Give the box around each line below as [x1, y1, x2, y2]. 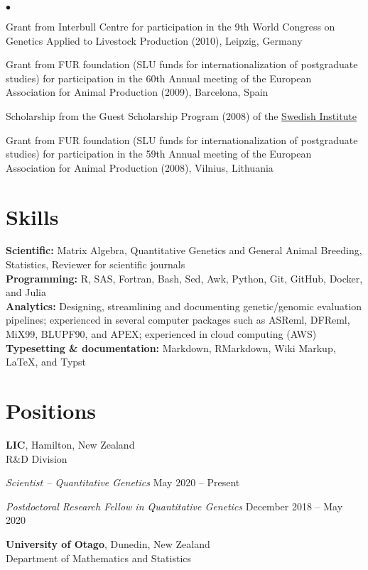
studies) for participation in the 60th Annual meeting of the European [6, 70, 312, 85]
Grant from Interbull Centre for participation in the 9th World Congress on [6, 19, 335, 33]
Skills [6, 202, 59, 231]
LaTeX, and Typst [6, 354, 87, 369]
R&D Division [6, 451, 67, 466]
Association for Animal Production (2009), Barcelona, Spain [6, 84, 269, 99]
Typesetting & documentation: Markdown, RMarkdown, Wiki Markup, [6, 340, 336, 355]
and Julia [6, 285, 46, 300]
